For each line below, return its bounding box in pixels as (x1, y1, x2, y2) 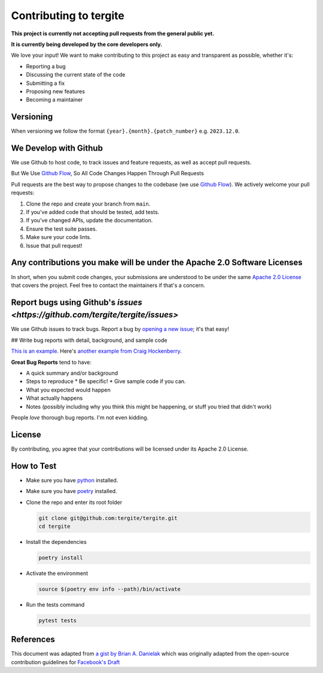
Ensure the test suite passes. (26, 225, 97, 233)
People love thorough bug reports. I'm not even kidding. (11, 414, 149, 421)
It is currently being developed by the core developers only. (11, 41, 163, 48)
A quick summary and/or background (26, 369, 118, 377)
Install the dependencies (26, 538, 87, 545)
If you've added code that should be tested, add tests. (26, 209, 160, 216)
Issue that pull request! (26, 242, 83, 249)
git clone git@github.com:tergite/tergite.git (38, 515, 178, 521)
